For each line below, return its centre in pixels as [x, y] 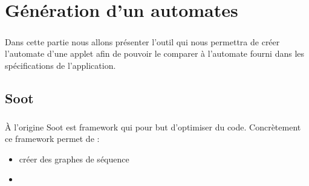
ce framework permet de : [52, 139]
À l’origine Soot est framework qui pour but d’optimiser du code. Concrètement [153, 127]
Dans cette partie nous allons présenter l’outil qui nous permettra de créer [142, 41]
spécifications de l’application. [60, 65]
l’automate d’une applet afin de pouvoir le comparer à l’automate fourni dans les [155, 53]
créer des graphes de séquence [74, 159]
